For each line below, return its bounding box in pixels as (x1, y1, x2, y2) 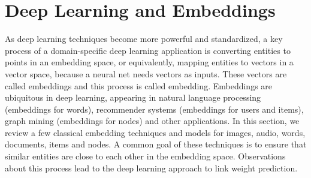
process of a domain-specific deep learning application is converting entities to (5, 44, 291, 56)
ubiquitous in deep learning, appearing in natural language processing (5, 91, 261, 104)
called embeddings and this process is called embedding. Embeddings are (5, 79, 273, 92)
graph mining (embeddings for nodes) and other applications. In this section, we (5, 114, 300, 127)
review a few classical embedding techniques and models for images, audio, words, (5, 126, 306, 138)
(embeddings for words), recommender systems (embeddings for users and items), (5, 102, 304, 115)
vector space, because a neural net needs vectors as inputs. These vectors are (5, 67, 287, 80)
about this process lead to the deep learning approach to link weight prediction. (5, 161, 298, 174)
